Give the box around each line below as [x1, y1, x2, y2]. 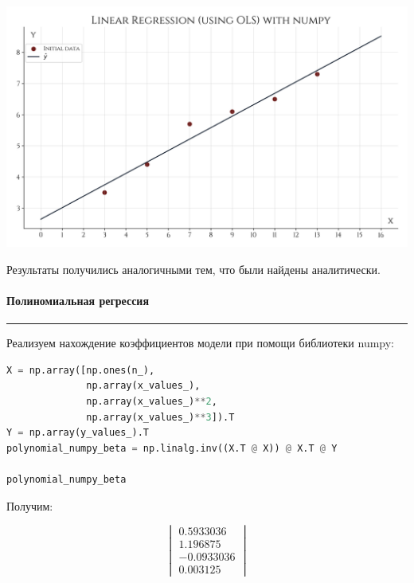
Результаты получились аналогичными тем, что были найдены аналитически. [6, 260, 381, 277]
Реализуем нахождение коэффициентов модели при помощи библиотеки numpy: [6, 335, 395, 351]
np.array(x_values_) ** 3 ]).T [86, 411, 235, 423]
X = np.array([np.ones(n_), [6, 364, 155, 376]
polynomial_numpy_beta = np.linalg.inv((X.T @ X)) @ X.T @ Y [6, 442, 338, 454]
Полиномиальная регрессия [6, 291, 150, 308]
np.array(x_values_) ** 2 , [86, 395, 217, 407]
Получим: [6, 497, 53, 514]
